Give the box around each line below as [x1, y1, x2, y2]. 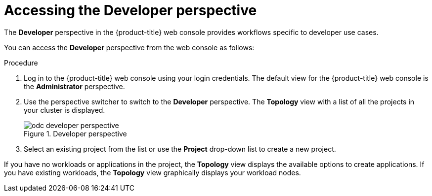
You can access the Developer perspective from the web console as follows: [4, 43, 255, 52]
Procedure [4, 58, 38, 67]
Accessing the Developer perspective [4, 2, 257, 19]
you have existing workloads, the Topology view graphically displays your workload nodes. [4, 168, 301, 177]
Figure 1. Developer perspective [24, 129, 127, 138]
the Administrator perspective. [24, 82, 125, 91]
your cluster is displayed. [24, 105, 105, 114]
